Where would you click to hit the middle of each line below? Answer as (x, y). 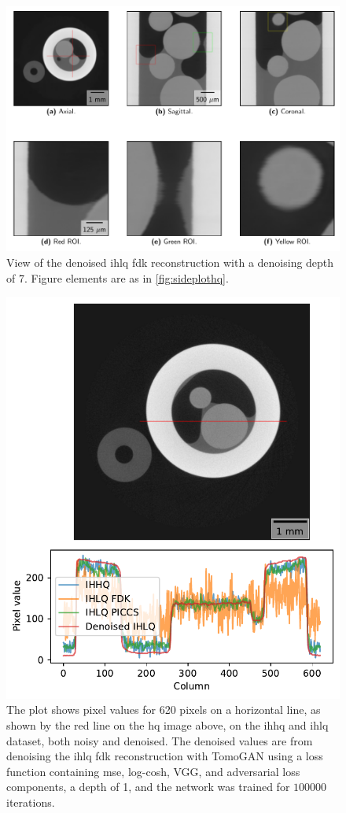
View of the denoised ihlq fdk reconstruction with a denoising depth (170, 262)
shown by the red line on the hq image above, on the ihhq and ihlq (167, 725)
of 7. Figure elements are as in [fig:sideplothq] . (118, 277)
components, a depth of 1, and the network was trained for (148, 787)
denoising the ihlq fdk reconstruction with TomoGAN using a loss (165, 756)
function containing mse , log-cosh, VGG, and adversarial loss (153, 771)
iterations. (31, 802)
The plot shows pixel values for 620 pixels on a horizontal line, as (164, 710)
